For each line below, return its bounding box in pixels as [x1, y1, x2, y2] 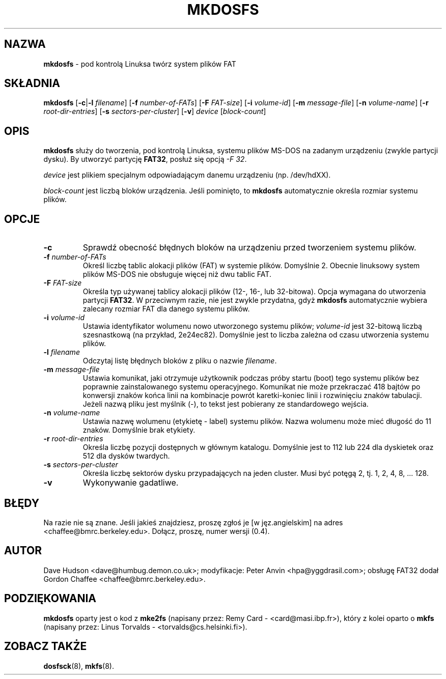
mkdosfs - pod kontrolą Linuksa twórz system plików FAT [43, 59, 236, 68]
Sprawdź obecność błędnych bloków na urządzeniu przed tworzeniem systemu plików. [82, 242, 416, 253]
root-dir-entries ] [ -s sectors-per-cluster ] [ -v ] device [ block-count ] [43, 107, 266, 116]
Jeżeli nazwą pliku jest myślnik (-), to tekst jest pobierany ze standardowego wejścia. [82, 400, 369, 409]
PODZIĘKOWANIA [4, 592, 97, 605]
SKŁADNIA [4, 77, 60, 90]
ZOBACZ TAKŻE [4, 640, 87, 653]
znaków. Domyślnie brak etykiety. [82, 426, 196, 435]
